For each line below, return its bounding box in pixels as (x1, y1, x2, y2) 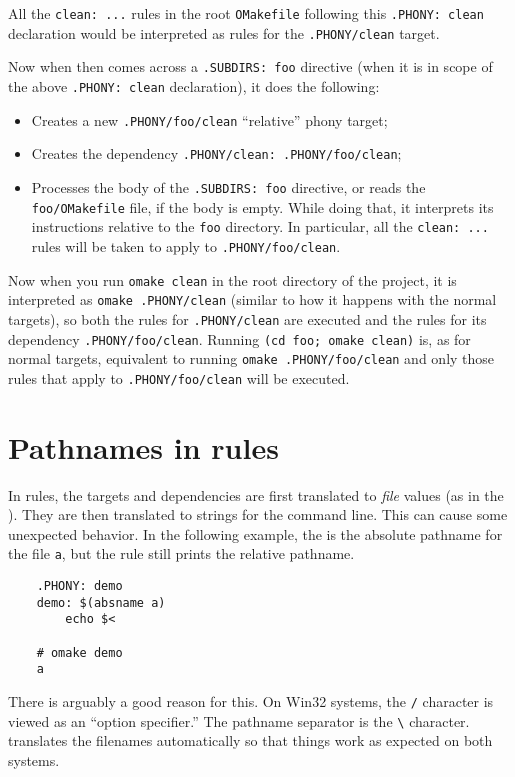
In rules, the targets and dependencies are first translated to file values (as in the (8, 484, 504, 505)
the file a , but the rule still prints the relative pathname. (8, 543, 355, 564)
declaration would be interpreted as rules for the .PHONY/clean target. (8, 22, 440, 43)
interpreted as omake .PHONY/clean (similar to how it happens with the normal (8, 289, 497, 310)
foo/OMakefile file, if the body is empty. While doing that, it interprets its (31, 196, 494, 217)
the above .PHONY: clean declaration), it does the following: (8, 75, 380, 96)
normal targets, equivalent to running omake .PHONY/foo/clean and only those (8, 348, 495, 369)
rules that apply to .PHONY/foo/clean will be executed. (8, 367, 350, 388)
